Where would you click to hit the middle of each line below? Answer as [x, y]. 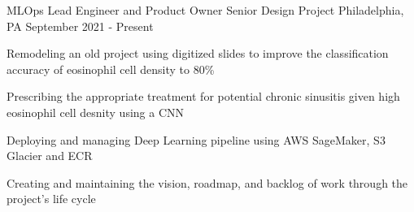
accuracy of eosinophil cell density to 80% [111, 69]
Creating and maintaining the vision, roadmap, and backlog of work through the [207, 182]
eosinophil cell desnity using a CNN [96, 112]
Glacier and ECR [50, 156]
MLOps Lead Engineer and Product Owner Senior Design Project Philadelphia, [205, 10]
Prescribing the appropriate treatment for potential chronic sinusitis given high [203, 96]
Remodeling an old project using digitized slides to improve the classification [198, 53]
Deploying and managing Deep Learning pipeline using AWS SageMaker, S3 [196, 139]
